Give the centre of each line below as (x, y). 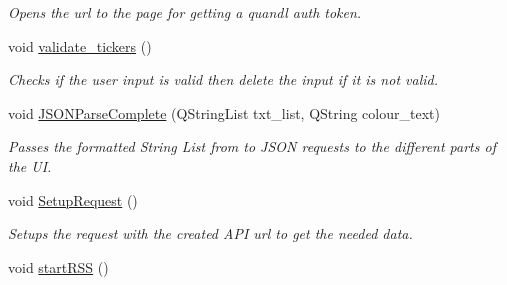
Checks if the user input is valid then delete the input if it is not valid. (223, 79)
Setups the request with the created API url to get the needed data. (210, 233)
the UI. (30, 165)
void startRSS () (58, 266)
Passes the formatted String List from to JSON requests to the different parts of (252, 146)
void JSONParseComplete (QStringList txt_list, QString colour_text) (224, 112)
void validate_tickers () (80, 45)
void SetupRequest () (73, 199)
